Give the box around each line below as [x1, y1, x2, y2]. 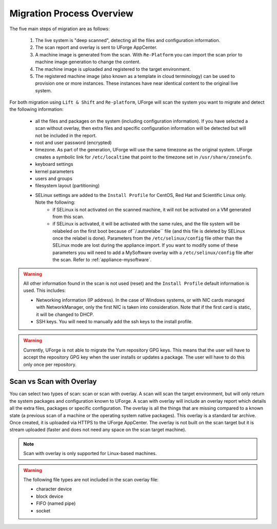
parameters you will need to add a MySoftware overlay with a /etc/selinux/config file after [52, 249, 253, 256]
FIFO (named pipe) [36, 500, 76, 506]
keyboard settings [35, 161, 74, 167]
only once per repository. [23, 361, 77, 367]
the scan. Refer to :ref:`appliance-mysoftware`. [52, 257, 152, 263]
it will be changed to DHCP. [36, 311, 94, 318]
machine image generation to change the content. [35, 59, 141, 65]
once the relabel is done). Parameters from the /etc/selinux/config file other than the [52, 235, 243, 241]
